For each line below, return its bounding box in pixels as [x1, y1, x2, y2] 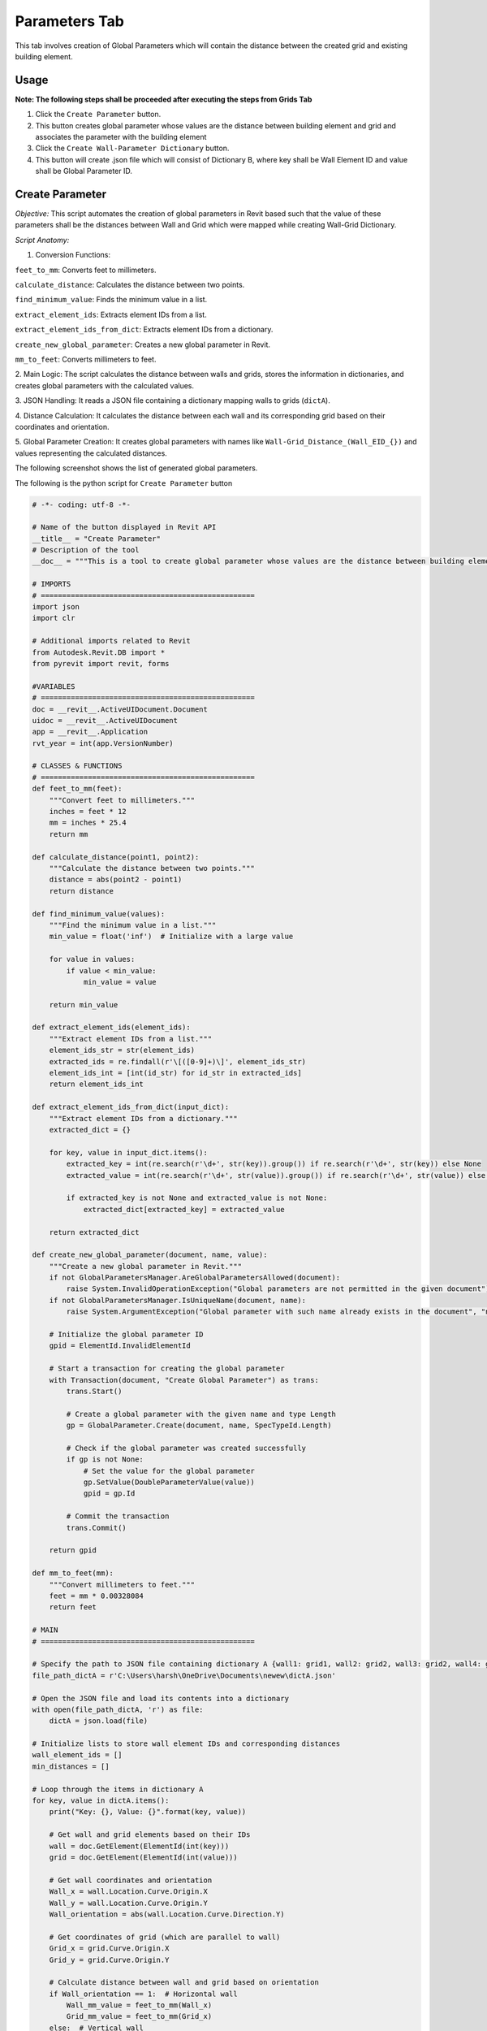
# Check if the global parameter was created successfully [66, 1443, 307, 1453]
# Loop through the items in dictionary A [32, 1784, 204, 1794]
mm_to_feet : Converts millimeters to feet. [15, 354, 157, 364]
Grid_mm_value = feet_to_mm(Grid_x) [66, 2012, 213, 2021]
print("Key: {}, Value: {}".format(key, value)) [49, 1808, 247, 1817]
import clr [32, 613, 75, 623]
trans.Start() [66, 1386, 123, 1396]
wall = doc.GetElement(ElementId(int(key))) [49, 1841, 230, 1851]
